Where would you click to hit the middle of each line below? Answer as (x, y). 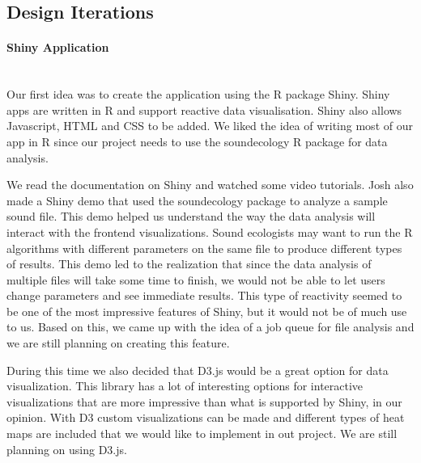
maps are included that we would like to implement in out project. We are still (202, 434)
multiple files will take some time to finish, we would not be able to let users (196, 279)
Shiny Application (58, 47)
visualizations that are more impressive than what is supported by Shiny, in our (204, 401)
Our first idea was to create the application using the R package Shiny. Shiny (198, 94)
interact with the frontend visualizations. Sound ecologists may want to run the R (210, 231)
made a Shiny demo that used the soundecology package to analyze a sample (197, 200)
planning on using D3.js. (67, 449)
